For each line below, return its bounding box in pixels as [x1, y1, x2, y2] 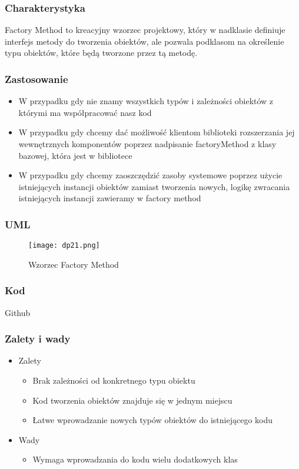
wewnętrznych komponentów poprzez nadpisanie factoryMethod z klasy [18, 138, 277, 149]
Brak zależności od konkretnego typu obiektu [32, 374, 195, 387]
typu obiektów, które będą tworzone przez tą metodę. [5, 46, 198, 59]
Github [5, 306, 31, 318]
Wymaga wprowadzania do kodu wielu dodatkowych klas [32, 453, 238, 465]
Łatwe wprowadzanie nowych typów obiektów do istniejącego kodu [32, 414, 273, 426]
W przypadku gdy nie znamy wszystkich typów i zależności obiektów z [18, 95, 274, 107]
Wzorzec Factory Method [28, 258, 119, 270]
